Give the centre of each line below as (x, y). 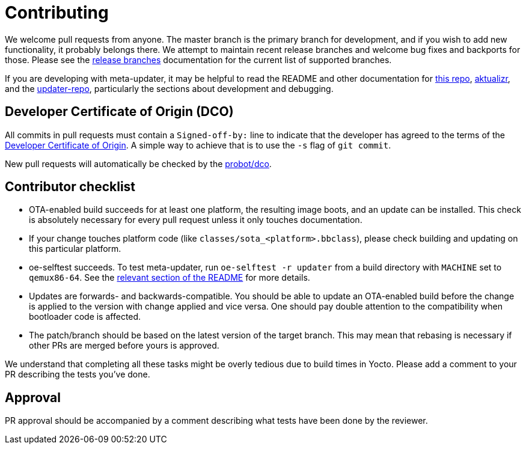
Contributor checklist (70, 187)
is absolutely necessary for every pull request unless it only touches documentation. (196, 220)
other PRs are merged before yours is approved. (124, 346)
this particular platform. (75, 249)
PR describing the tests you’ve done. (78, 374)
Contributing (57, 13)
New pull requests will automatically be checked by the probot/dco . (138, 163)
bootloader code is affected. (85, 317)
